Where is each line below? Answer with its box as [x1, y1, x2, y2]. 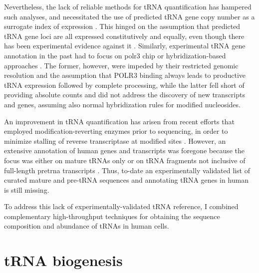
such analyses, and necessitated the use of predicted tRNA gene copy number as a [4, 11, 255, 21]
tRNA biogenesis [4, 250, 123, 271]
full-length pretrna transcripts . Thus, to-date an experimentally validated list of [4, 165, 250, 175]
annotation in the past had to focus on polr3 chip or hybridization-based [4, 50, 226, 60]
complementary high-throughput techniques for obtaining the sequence [4, 211, 220, 221]
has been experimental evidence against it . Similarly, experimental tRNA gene [4, 40, 246, 51]
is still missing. [4, 184, 49, 195]
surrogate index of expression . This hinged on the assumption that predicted [4, 21, 241, 31]
